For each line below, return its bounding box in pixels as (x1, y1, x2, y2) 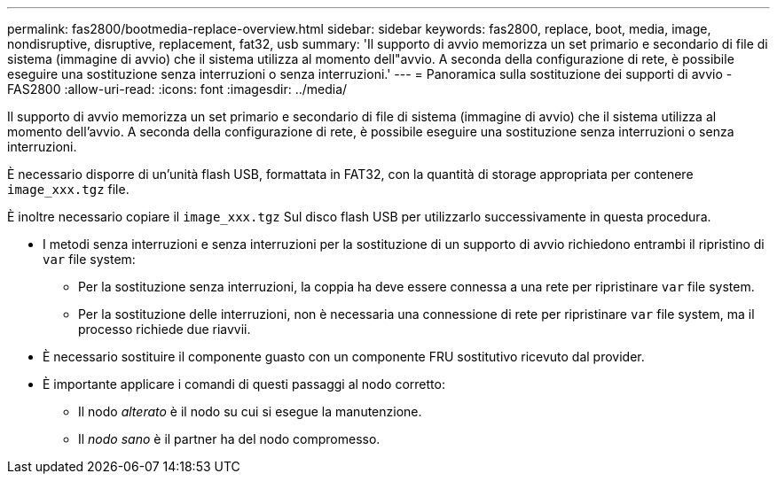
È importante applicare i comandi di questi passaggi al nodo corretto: (43, 376, 445, 392)
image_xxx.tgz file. (7, 182, 129, 197)
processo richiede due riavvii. (78, 322, 251, 337)
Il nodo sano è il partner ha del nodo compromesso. (78, 431, 381, 446)
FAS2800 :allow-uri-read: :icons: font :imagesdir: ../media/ (7, 81, 348, 97)
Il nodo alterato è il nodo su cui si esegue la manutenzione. (78, 404, 422, 419)
